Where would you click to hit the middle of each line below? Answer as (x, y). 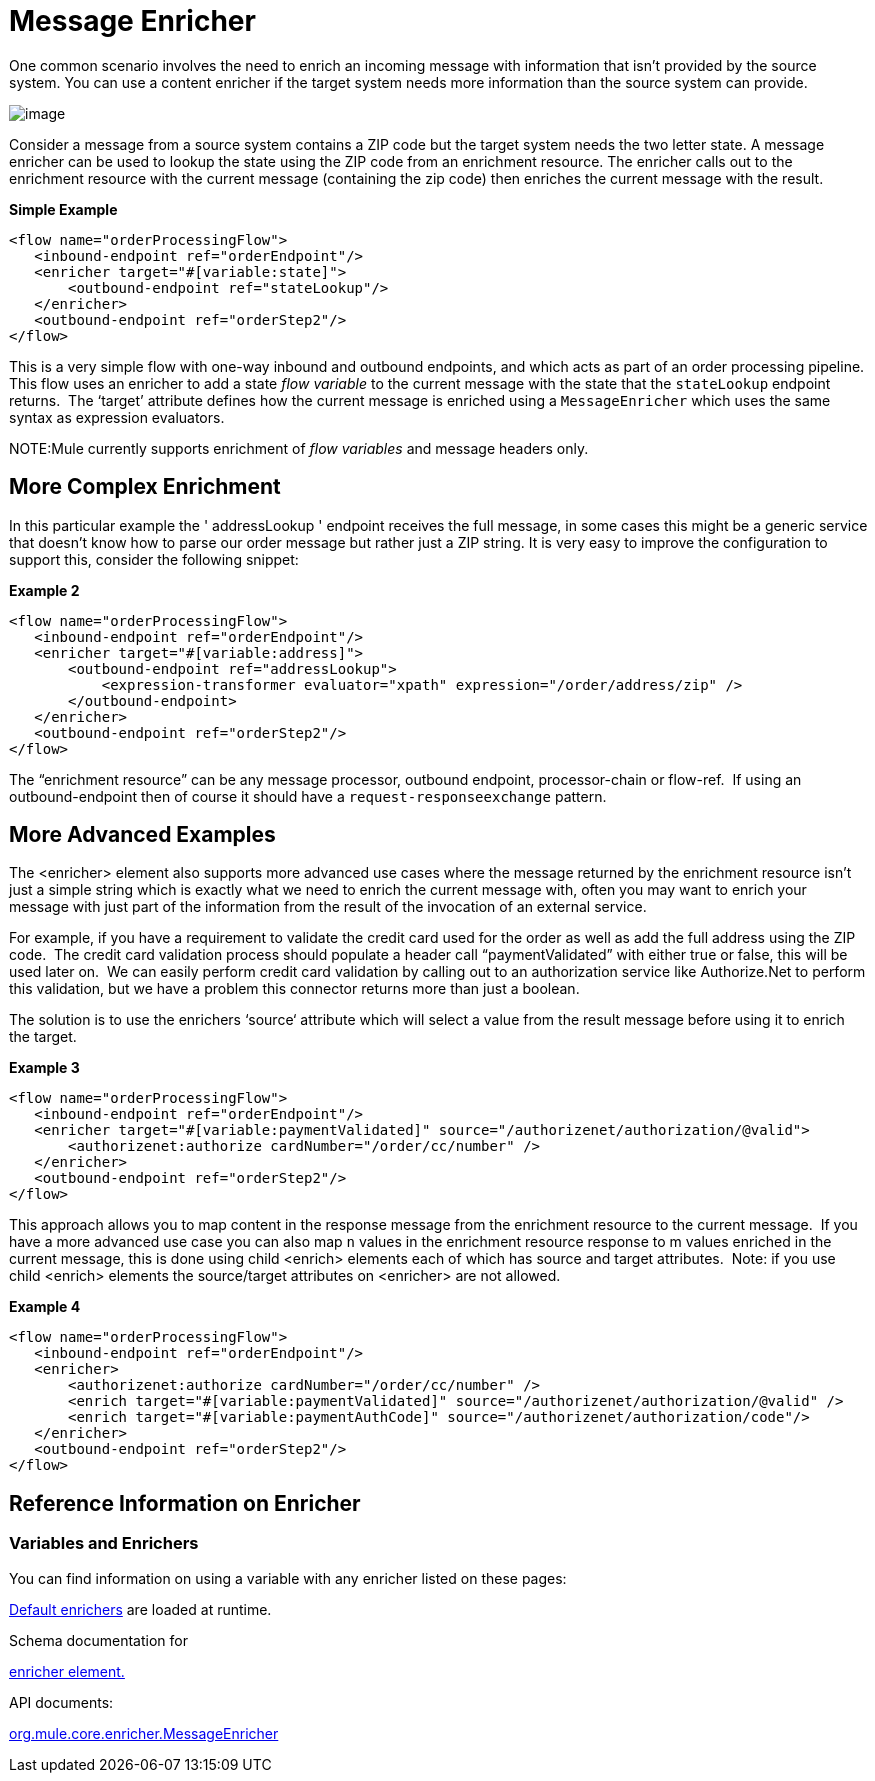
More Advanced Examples (142, 835)
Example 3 (44, 1068)
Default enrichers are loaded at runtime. (140, 1609)
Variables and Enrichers (104, 1543)
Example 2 (44, 590)
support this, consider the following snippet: (154, 559)
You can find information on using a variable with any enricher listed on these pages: (288, 1578)
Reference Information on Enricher (185, 1503)
